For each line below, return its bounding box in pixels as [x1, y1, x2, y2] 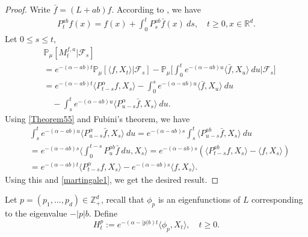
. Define [88, 207, 118, 220]
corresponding [251, 193, 303, 206]
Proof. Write [5, 3, 51, 15]
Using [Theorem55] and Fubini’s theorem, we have [5, 112, 190, 125]
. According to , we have [111, 3, 202, 15]
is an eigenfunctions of [158, 193, 241, 206]
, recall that [100, 193, 144, 206]
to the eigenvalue [5, 207, 67, 220]
